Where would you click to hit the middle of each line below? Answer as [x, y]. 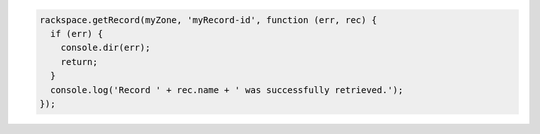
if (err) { [77, 33]
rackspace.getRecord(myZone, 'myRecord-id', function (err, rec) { [208, 19]
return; [79, 61]
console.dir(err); [105, 48]
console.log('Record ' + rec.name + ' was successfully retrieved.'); [227, 89]
